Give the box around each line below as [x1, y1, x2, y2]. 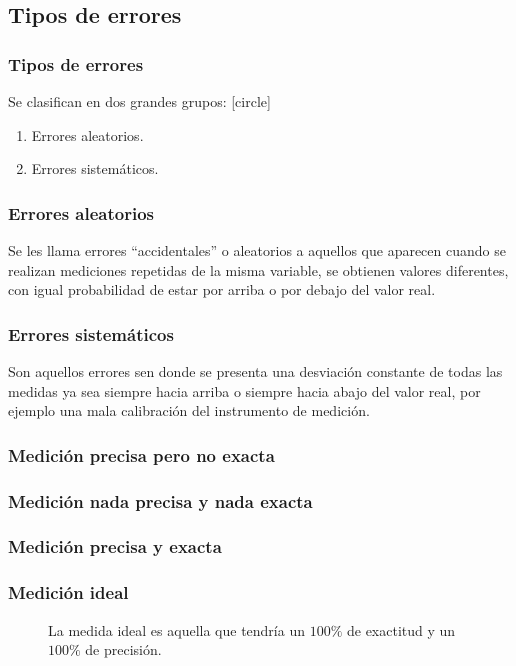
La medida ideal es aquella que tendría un [48, 619, 305, 640]
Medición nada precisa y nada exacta [8, 488, 313, 513]
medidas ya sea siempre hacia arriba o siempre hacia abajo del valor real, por [8, 380, 481, 401]
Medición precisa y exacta [8, 534, 222, 559]
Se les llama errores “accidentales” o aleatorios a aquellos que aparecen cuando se [8, 240, 506, 260]
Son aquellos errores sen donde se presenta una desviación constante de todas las [8, 361, 503, 381]
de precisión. [85, 639, 162, 660]
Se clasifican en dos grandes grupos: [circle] [8, 91, 271, 111]
